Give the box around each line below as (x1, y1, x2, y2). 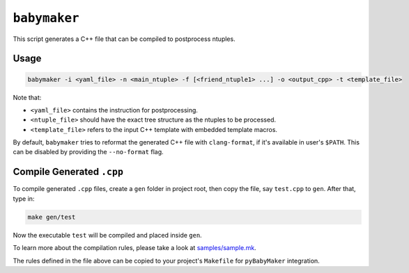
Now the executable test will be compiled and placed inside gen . (13, 231, 202, 239)
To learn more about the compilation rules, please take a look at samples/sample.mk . (13, 244, 257, 252)
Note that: (13, 93, 42, 101)
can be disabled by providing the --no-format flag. (13, 148, 164, 156)
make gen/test (27, 213, 76, 221)
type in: (13, 195, 35, 203)
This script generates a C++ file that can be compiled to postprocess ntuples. (13, 35, 236, 43)
